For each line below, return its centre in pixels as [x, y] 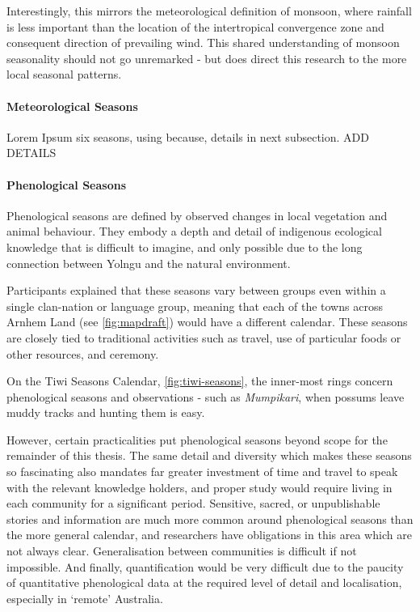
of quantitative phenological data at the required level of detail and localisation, [204, 582]
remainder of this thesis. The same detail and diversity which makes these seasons [209, 455]
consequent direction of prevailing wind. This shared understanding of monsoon [203, 42]
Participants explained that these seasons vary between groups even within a [196, 290]
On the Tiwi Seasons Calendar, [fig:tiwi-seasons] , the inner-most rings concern [200, 381]
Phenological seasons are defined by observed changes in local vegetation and [197, 215]
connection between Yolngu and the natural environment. [149, 263]
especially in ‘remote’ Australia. [85, 598]
